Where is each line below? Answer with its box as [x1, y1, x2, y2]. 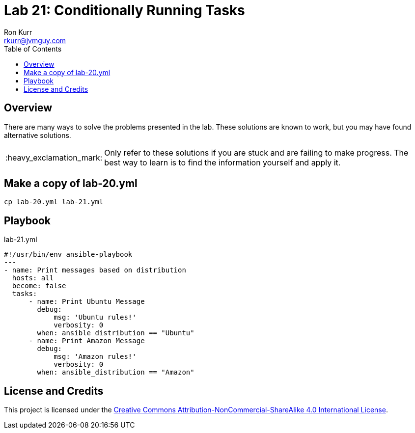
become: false [12, 282, 66, 290]
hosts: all [12, 274, 54, 282]
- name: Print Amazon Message [28, 337, 145, 345]
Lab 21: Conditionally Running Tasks [4, 2, 245, 19]
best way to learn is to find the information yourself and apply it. [104, 157, 341, 167]
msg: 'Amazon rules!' [54, 352, 137, 361]
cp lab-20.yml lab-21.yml [4, 198, 104, 206]
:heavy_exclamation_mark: [5, 152, 103, 162]
